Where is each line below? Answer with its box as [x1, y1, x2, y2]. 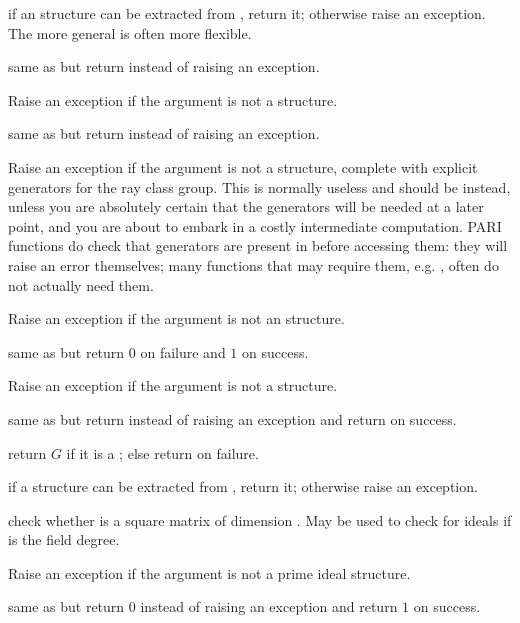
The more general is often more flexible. [8, 22, 252, 43]
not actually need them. [8, 274, 154, 295]
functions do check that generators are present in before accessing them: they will [8, 235, 508, 256]
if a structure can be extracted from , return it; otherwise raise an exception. [8, 476, 478, 497]
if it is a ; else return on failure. [66, 442, 259, 463]
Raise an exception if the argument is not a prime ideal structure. [8, 562, 411, 583]
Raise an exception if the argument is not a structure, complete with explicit [8, 156, 478, 177]
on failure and [140, 341, 226, 362]
